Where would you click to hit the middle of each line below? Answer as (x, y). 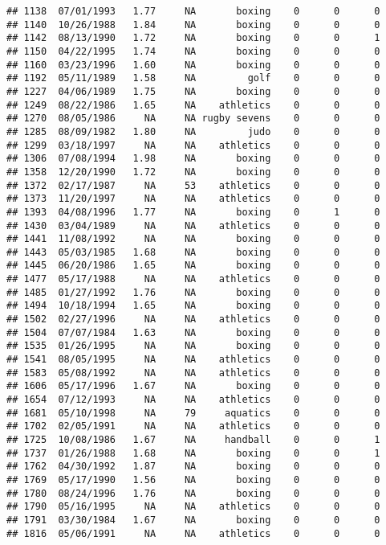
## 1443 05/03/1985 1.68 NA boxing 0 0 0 (193, 252)
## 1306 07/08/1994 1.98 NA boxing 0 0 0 (193, 159)
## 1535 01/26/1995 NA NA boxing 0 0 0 (193, 346)
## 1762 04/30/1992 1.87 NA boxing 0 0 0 (193, 467)
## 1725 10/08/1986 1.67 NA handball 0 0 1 (193, 440)
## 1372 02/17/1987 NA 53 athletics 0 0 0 (193, 185)
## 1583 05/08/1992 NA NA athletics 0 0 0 (193, 373)
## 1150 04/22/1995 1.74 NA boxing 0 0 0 (193, 51)
